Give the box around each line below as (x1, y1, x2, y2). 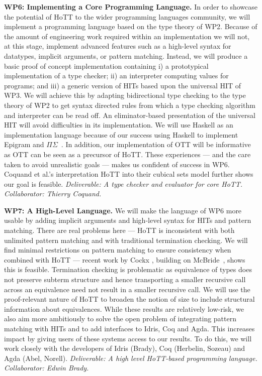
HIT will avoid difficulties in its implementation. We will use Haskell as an (4, 119, 233, 130)
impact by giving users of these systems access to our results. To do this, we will (4, 333, 252, 343)
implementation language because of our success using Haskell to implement (4, 129, 238, 140)
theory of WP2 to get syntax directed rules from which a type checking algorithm (4, 99, 255, 110)
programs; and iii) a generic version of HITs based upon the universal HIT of (4, 80, 241, 90)
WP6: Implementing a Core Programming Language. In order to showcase (4, 2, 257, 12)
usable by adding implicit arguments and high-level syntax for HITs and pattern (4, 215, 251, 225)
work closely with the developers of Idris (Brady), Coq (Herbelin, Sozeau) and (4, 343, 245, 353)
